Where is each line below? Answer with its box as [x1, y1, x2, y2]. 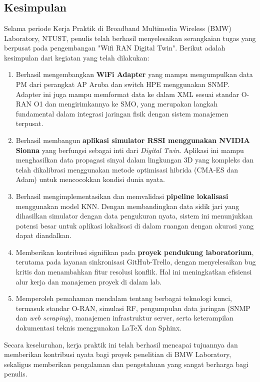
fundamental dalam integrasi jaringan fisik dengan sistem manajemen [15, 108, 228, 118]
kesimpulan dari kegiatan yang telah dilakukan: [4, 52, 149, 62]
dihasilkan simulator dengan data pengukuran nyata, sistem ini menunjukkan [15, 210, 253, 221]
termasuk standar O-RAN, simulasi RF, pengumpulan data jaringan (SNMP [15, 302, 250, 313]
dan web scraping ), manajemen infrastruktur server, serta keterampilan [15, 312, 233, 323]
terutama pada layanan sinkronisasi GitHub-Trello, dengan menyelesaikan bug [15, 256, 256, 267]
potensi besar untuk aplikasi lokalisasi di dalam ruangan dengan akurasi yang [15, 220, 254, 230]
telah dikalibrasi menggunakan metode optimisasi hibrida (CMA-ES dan [15, 164, 238, 174]
